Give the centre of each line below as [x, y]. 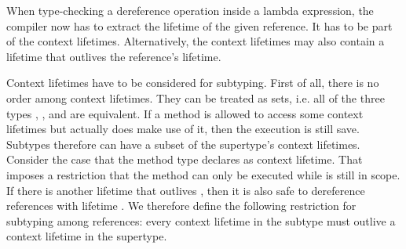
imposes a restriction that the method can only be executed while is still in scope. [203, 174]
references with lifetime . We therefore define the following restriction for [181, 206]
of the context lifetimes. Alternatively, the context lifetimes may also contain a [196, 41]
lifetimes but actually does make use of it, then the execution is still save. [183, 129]
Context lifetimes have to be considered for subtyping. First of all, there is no [193, 83]
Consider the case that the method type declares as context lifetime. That [185, 159]
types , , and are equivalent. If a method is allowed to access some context [185, 113]
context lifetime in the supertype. [87, 236]
